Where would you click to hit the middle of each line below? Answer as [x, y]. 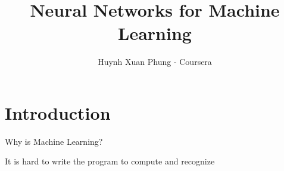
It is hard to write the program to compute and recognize [110, 161]
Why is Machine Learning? [54, 141]
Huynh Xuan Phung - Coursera [155, 62]
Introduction [58, 112]
